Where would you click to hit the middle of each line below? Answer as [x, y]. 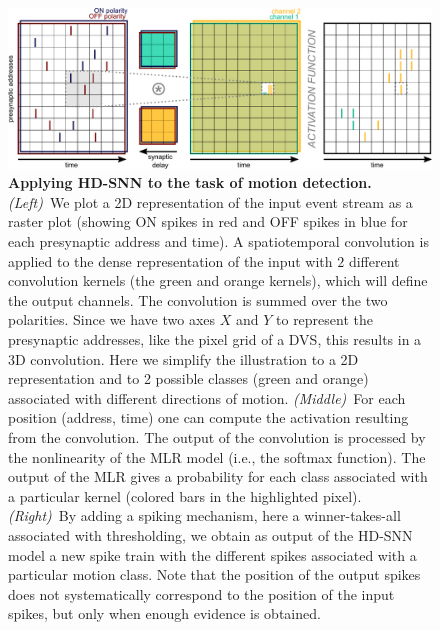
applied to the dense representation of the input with [170, 260]
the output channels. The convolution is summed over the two [198, 299]
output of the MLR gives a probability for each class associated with [218, 476]
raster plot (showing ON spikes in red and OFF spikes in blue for [208, 221]
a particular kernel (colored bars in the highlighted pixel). [185, 495]
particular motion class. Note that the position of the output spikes [214, 574]
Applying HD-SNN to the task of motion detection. [190, 182]
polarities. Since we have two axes [112, 319]
